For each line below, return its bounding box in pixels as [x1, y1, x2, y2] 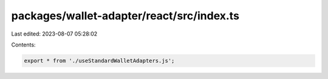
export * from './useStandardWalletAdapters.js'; [24, 57, 175, 64]
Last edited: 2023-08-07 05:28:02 [11, 30, 98, 37]
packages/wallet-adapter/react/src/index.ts [11, 9, 240, 22]
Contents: [11, 41, 36, 48]
